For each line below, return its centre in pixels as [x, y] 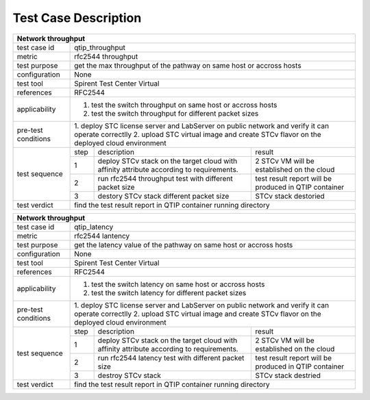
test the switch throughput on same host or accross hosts [184, 105]
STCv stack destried [288, 375]
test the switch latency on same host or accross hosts [178, 284]
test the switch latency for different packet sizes [169, 292]
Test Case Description [77, 18]
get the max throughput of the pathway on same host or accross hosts [188, 65]
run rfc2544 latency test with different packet [171, 358]
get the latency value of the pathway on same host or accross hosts [184, 245]
